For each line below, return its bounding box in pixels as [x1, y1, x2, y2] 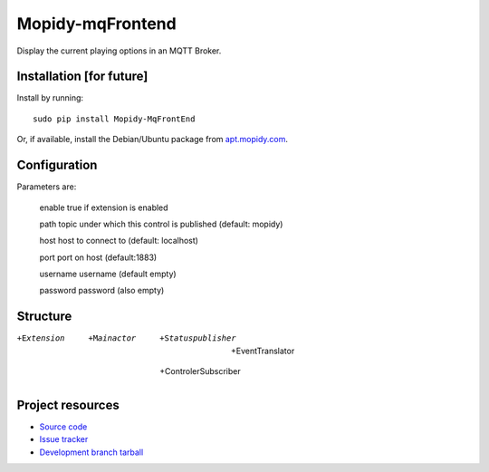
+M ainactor [88, 333, 137, 343]
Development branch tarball [39, 447, 144, 458]
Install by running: [16, 92, 84, 103]
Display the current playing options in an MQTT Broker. [16, 45, 222, 56]
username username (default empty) [39, 268, 177, 280]
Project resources [16, 397, 120, 412]
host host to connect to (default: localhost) [39, 236, 199, 246]
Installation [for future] [16, 69, 149, 84]
